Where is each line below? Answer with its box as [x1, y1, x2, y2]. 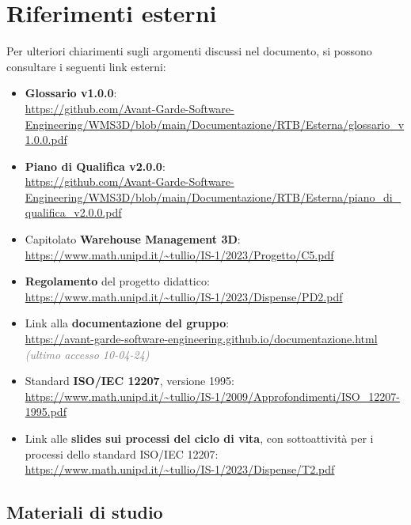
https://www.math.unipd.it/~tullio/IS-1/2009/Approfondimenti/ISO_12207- [25, 387, 400, 404]
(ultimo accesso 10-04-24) [25, 346, 150, 362]
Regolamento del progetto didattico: [25, 273, 210, 289]
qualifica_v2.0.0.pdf [25, 204, 122, 221]
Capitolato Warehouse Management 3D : [25, 231, 241, 247]
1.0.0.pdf [25, 131, 67, 148]
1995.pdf [25, 403, 67, 420]
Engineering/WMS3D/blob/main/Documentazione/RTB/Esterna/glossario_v [25, 115, 405, 132]
